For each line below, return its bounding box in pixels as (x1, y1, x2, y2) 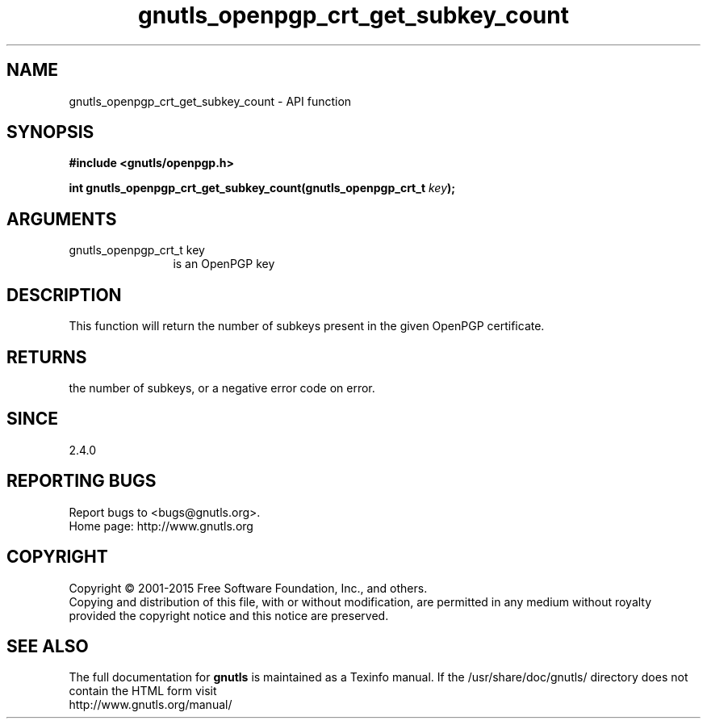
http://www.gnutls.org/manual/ (69, 698, 232, 712)
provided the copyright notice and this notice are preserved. (69, 608, 389, 622)
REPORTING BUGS (6, 471, 157, 492)
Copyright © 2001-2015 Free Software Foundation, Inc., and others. (69, 580, 428, 595)
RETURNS (6, 346, 87, 367)
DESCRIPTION (6, 284, 122, 305)
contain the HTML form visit (69, 684, 217, 698)
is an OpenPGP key (173, 257, 275, 271)
